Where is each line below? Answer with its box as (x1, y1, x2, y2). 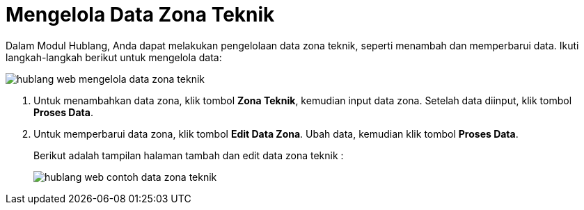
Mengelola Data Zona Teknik (6, 3, 275, 26)
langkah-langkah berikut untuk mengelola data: (6, 51, 222, 63)
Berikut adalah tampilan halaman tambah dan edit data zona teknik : (33, 149, 344, 161)
